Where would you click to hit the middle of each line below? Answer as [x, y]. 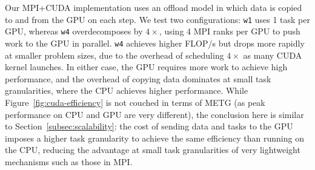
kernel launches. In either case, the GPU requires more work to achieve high [146, 67]
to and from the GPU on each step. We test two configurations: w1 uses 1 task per [157, 19]
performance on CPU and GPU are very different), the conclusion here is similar [154, 114]
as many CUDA [273, 55]
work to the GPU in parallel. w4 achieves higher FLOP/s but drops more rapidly [155, 43]
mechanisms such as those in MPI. [69, 161]
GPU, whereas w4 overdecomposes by [74, 31]
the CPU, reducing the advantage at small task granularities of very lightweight [153, 150]
